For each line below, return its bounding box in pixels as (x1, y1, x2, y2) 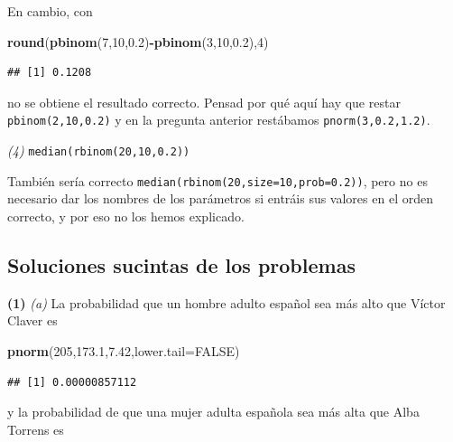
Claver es (7, 311, 58, 330)
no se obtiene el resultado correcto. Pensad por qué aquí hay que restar (7, 92, 401, 111)
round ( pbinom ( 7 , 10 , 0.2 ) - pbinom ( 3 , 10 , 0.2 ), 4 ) (7, 32, 269, 51)
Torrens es (7, 419, 64, 438)
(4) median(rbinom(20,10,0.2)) (7, 141, 190, 160)
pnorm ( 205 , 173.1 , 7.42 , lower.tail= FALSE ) (7, 341, 240, 360)
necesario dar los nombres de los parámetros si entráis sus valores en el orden (7, 189, 433, 208)
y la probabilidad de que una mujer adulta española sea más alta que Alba (7, 402, 420, 421)
